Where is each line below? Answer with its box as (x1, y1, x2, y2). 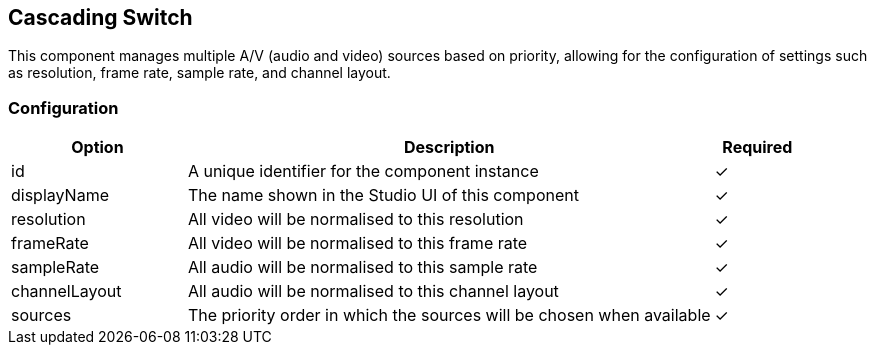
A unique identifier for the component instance (187, 161, 539, 182)
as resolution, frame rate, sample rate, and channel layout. (8, 64, 391, 82)
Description (404, 137, 495, 158)
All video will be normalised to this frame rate (187, 233, 528, 254)
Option (71, 137, 124, 158)
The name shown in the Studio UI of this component (187, 185, 579, 206)
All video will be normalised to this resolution (187, 209, 524, 230)
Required (722, 137, 793, 158)
